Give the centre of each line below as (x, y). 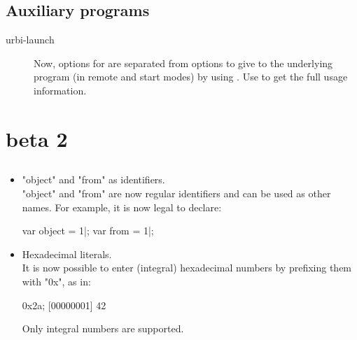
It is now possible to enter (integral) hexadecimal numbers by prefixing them (187, 268)
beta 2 (37, 138)
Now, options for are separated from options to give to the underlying (183, 63)
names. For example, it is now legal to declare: (122, 207)
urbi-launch (30, 40)
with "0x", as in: (56, 281)
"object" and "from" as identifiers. (93, 179)
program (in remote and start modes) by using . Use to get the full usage (191, 77)
